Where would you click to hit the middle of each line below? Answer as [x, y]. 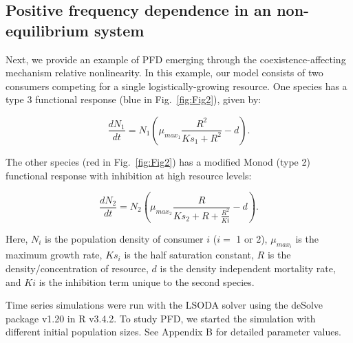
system [119, 30]
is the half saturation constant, [189, 255]
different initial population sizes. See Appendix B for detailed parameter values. [173, 332]
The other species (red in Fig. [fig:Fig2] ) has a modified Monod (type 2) [158, 161]
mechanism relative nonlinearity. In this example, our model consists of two [164, 73]
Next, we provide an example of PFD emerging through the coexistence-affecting [176, 59]
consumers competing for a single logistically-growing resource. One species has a [176, 86]
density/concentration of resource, [77, 268]
